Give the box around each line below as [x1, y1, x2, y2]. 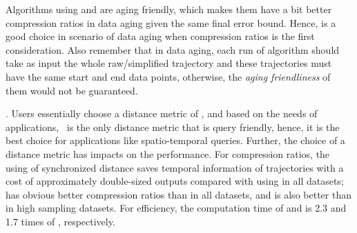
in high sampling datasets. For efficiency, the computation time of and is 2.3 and [6, 201, 347, 215]
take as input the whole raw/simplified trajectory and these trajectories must [6, 56, 332, 70]
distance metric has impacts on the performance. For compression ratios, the [6, 146, 330, 161]
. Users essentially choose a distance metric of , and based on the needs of [6, 106, 318, 121]
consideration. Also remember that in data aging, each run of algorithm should [6, 42, 340, 57]
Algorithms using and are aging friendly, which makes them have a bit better [6, 2, 332, 16]
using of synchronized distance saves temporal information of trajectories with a [6, 160, 344, 174]
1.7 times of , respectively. [6, 214, 115, 228]
